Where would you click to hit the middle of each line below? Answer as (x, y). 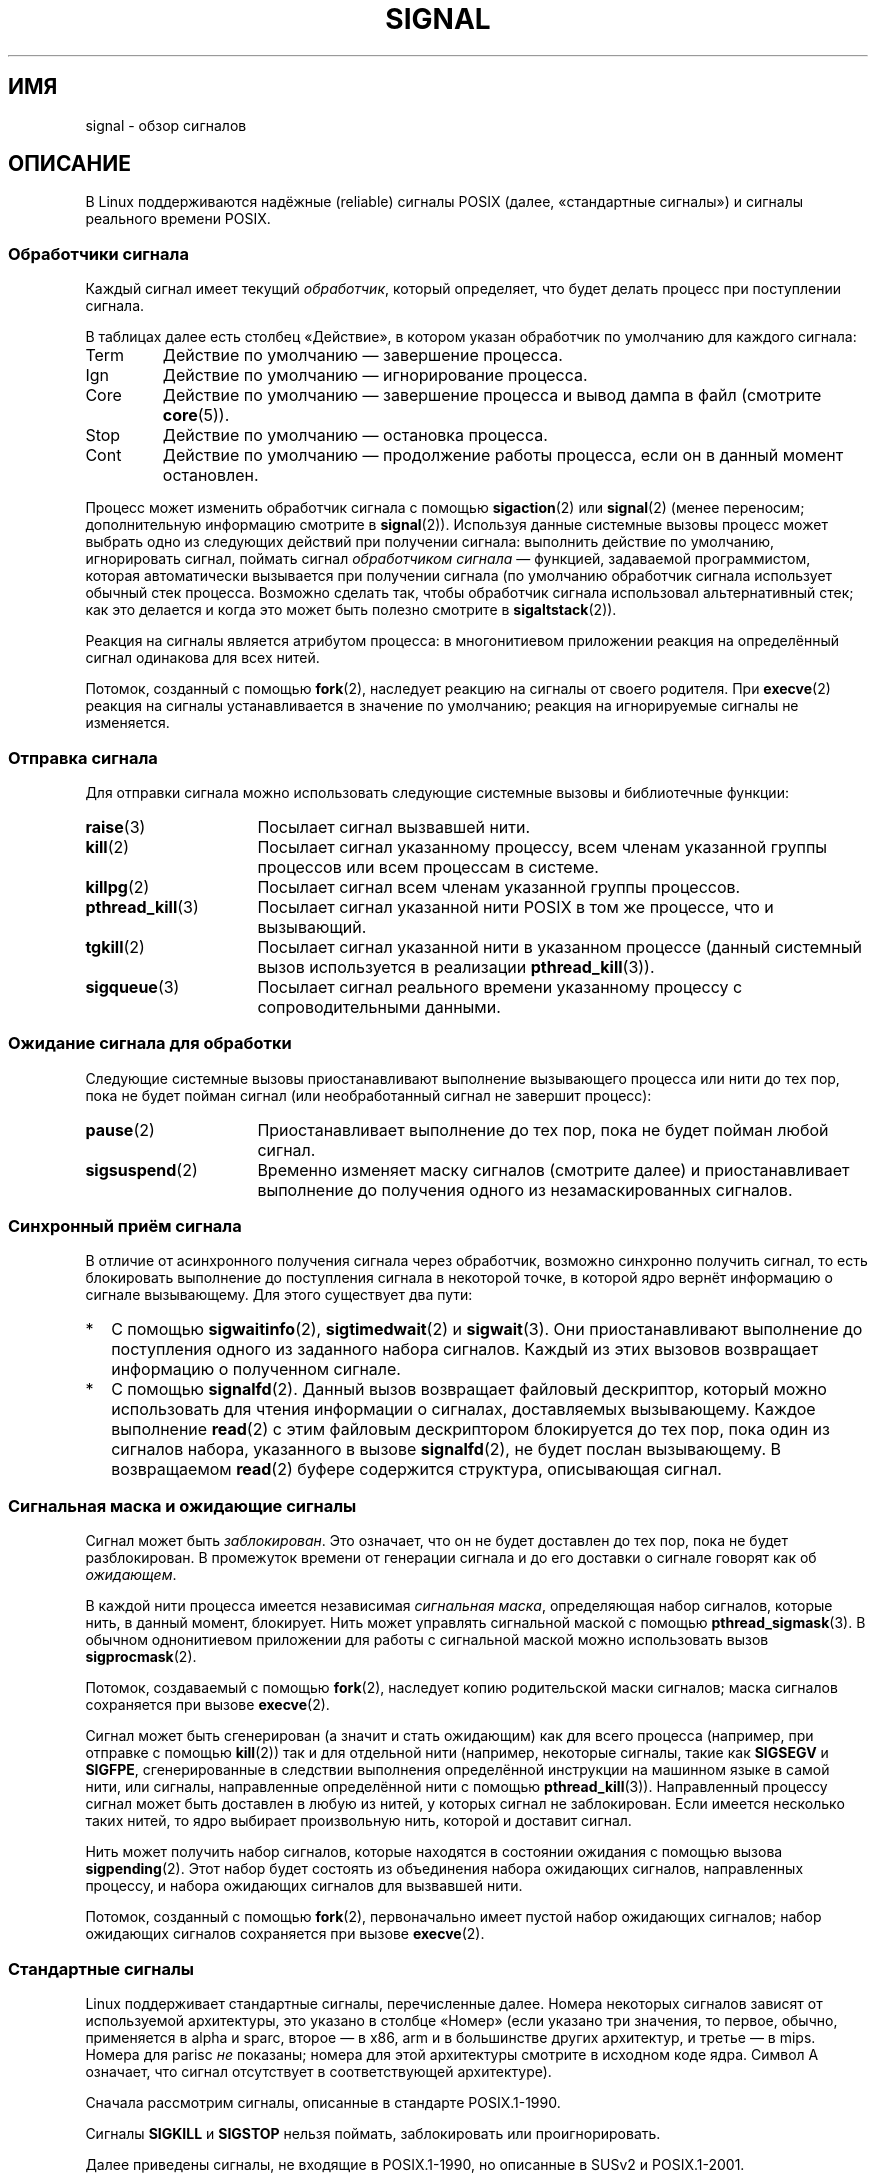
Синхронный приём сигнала (125, 1226)
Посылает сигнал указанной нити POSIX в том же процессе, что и (515, 906)
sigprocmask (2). (141, 1657)
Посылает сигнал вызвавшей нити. (394, 826)
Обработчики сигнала (98, 253)
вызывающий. (312, 926)
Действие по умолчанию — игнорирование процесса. (375, 375)
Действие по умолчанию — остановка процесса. (355, 435)
